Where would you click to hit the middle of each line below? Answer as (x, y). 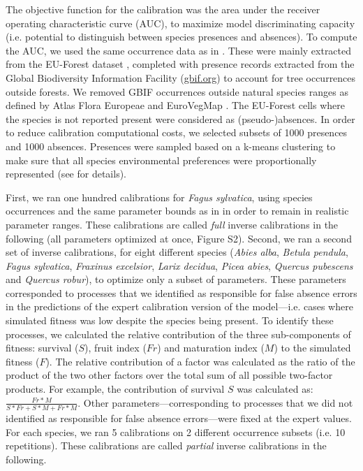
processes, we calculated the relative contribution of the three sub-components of (178, 334)
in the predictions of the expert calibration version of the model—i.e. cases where (179, 306)
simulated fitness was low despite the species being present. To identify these (170, 320)
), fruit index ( (116, 348)
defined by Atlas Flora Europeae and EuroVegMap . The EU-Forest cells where (175, 105)
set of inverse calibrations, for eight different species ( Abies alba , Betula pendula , (177, 252)
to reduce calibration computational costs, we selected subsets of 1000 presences (177, 132)
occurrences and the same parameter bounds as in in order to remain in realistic (177, 211)
